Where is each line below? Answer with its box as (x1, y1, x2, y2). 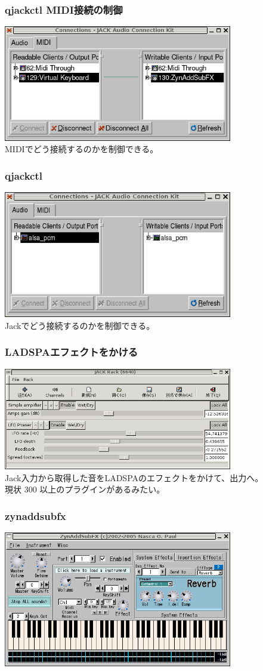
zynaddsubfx (5, 509, 66, 523)
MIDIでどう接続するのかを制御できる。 (5, 143, 159, 155)
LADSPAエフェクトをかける (5, 344, 138, 359)
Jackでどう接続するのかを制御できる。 (5, 319, 155, 331)
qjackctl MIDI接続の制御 (5, 2, 123, 17)
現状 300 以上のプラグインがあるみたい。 (5, 483, 165, 495)
